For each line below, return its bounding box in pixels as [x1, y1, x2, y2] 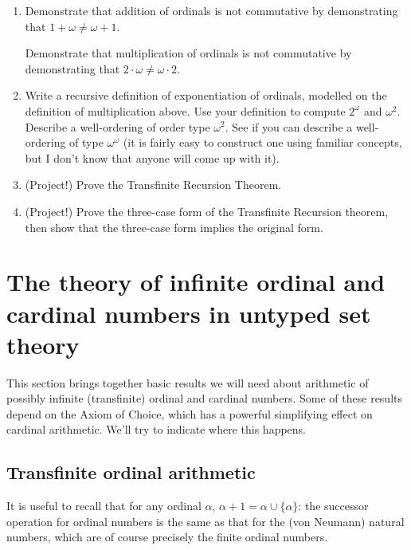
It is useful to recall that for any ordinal [6, 497, 202, 514]
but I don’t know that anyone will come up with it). [25, 149, 280, 166]
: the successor [298, 497, 369, 514]
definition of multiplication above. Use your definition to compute [25, 102, 346, 119]
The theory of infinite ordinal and [6, 265, 386, 298]
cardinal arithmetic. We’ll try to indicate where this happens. [6, 421, 307, 438]
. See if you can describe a [225, 118, 353, 135]
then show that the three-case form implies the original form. [25, 218, 323, 235]
